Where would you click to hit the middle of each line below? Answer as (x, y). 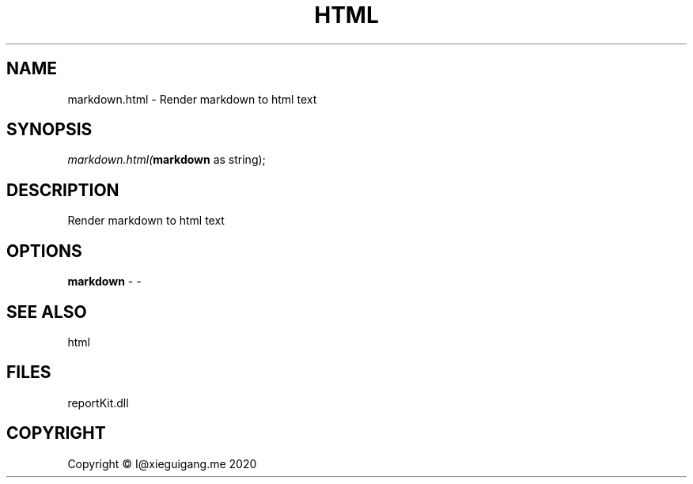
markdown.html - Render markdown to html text (192, 99)
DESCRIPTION (63, 190)
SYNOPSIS (49, 130)
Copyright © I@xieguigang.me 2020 (162, 463)
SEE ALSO (47, 312)
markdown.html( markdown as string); (167, 160)
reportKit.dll (98, 403)
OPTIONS (44, 251)
